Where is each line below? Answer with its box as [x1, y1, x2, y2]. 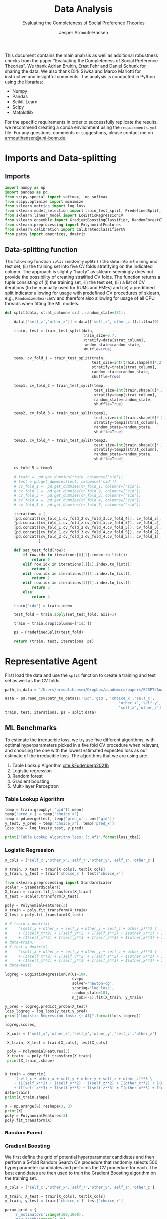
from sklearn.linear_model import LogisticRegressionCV [5, 213, 123, 218]
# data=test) [5, 963, 32, 968]
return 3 [31, 585, 50, 590]
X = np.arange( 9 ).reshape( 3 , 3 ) [5, 1104, 72, 1109]
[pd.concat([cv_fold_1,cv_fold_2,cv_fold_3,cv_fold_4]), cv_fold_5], [14, 516, 162, 521]
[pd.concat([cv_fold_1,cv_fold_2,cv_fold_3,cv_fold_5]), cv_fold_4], [14, 521, 162, 525]
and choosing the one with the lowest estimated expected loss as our [5, 747, 148, 754]
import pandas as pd [5, 190, 48, 195]
